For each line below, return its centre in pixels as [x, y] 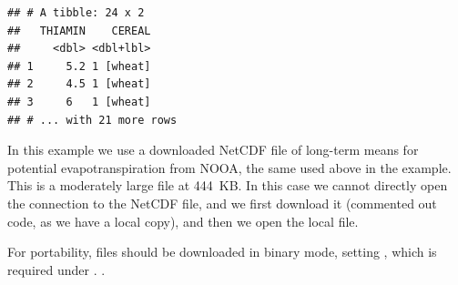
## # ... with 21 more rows [92, 120]
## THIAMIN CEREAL [79, 31]
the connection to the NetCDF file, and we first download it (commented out [222, 203]
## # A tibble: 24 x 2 [76, 13]
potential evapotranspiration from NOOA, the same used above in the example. [229, 167]
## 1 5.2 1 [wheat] [79, 66]
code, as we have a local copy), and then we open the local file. [183, 221]
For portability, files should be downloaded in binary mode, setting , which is [222, 252]
